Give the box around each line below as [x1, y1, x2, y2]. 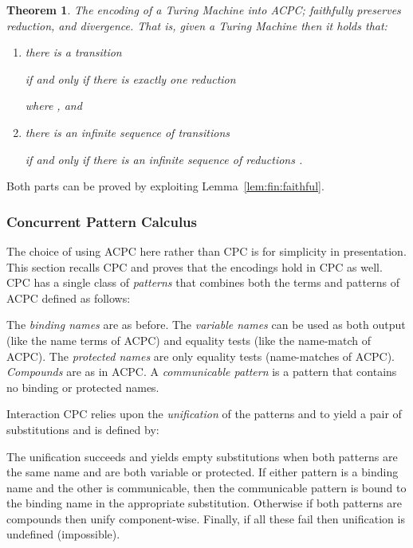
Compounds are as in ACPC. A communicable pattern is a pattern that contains [6, 363, 397, 380]
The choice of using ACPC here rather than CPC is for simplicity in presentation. [6, 242, 407, 259]
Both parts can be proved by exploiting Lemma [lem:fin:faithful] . [6, 178, 324, 194]
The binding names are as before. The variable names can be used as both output [6, 316, 406, 333]
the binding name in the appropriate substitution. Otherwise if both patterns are [6, 495, 403, 511]
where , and [25, 97, 82, 114]
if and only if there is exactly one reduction [25, 70, 236, 87]
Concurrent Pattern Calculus [6, 211, 197, 231]
